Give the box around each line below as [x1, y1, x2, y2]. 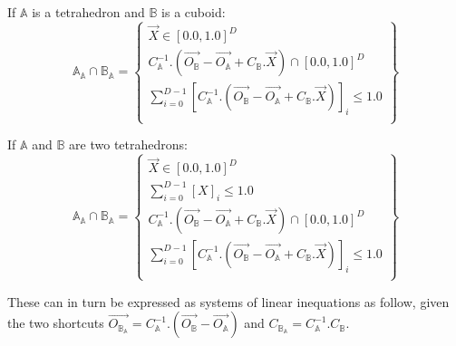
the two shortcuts [7, 313, 104, 332]
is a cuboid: [161, 3, 226, 21]
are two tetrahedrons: [69, 135, 188, 154]
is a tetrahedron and [32, 3, 145, 21]
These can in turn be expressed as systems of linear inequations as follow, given [7, 292, 450, 311]
